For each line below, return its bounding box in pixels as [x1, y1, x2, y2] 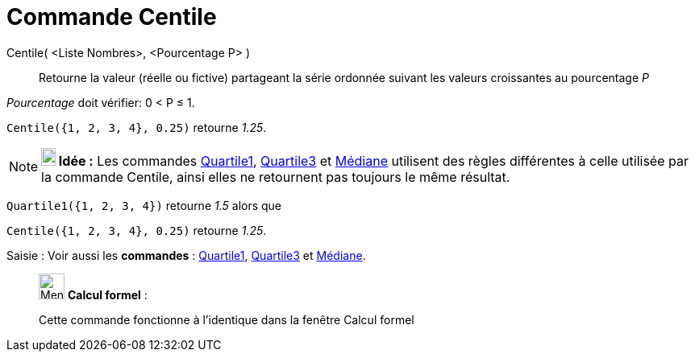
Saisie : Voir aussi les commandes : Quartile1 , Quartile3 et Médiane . [6, 248, 366, 262]
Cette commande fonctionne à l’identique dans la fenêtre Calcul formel [39, 312, 414, 327]
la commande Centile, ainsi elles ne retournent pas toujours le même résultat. [41, 168, 510, 185]
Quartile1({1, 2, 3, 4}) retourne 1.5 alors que [6, 198, 282, 212]
